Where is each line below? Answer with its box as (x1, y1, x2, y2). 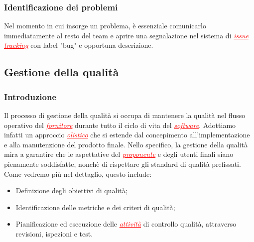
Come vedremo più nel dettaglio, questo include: (4, 168, 152, 179)
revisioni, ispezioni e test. (15, 228, 93, 239)
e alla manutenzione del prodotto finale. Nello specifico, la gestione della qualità (4, 139, 248, 149)
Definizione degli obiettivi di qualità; (15, 185, 127, 196)
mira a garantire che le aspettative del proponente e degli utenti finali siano (4, 149, 234, 159)
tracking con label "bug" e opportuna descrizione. (4, 40, 153, 50)
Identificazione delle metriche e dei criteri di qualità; (15, 202, 175, 212)
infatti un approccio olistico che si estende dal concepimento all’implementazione (4, 129, 250, 140)
